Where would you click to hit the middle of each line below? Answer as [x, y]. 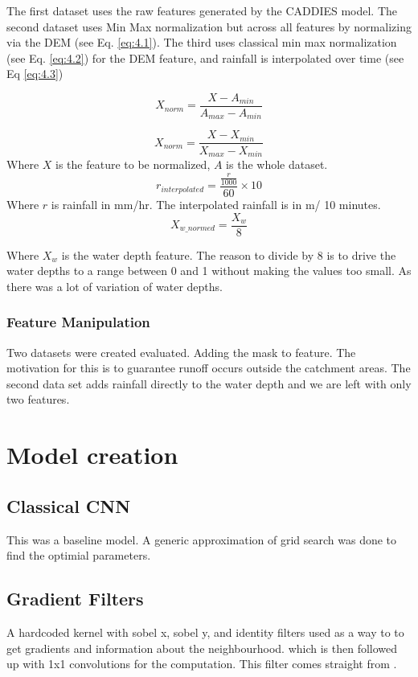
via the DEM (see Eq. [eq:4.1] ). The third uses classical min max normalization [202, 42]
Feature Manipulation [78, 322]
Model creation [92, 455]
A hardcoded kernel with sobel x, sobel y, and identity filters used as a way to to [205, 632]
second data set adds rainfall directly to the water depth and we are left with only [209, 383]
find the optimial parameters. [79, 555]
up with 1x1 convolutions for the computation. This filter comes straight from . [202, 664]
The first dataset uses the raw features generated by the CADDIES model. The [202, 10]
